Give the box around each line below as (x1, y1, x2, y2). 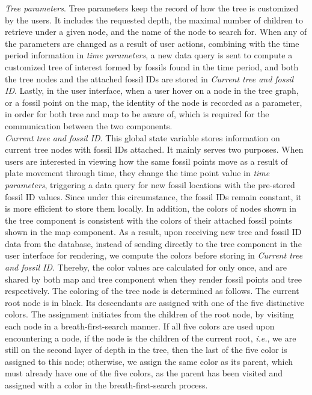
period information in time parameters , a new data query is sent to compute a (5, 49, 293, 61)
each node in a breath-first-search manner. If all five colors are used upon (5, 320, 275, 332)
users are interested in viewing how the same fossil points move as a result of (5, 155, 288, 167)
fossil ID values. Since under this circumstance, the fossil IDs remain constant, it (5, 190, 302, 203)
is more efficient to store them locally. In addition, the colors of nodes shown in (5, 202, 297, 215)
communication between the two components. (5, 119, 173, 132)
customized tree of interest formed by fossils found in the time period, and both (5, 60, 299, 73)
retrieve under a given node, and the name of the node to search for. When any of (5, 25, 307, 38)
